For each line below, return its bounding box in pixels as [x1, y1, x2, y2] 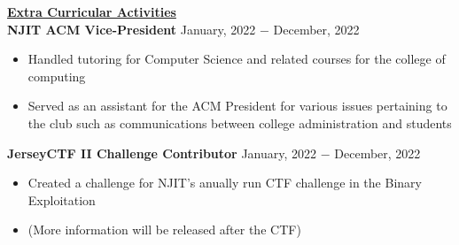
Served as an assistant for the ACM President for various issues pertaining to [27, 96, 447, 115]
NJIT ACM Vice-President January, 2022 [7, 19, 256, 38]
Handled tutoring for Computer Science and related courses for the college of [27, 50, 446, 68]
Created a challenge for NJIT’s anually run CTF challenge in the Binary [27, 173, 422, 192]
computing [27, 66, 86, 85]
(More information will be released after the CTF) [27, 220, 301, 239]
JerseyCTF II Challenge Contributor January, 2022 [7, 143, 317, 162]
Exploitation [27, 190, 96, 209]
